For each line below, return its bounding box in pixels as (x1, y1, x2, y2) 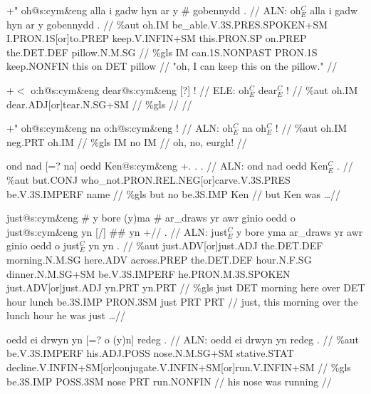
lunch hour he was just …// (6, 308, 126, 323)
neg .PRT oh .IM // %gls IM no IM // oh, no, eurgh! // (6, 134, 247, 149)
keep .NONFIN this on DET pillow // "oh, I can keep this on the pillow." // (6, 58, 338, 73)
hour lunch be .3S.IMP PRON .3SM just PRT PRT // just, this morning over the (6, 294, 358, 309)
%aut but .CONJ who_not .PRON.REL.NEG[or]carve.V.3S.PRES (6, 172, 291, 187)
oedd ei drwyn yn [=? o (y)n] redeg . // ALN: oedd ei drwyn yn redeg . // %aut (6, 331, 360, 346)
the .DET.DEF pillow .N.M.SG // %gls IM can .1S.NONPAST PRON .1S (6, 44, 318, 59)
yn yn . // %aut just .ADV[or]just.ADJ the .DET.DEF (88, 238, 323, 253)
